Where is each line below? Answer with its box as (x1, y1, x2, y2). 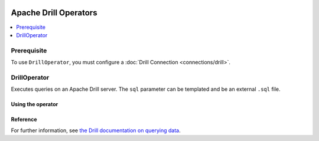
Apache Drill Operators (11, 8, 97, 18)
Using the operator (11, 101, 58, 108)
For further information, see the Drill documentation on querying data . (11, 127, 181, 134)
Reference (11, 116, 37, 123)
